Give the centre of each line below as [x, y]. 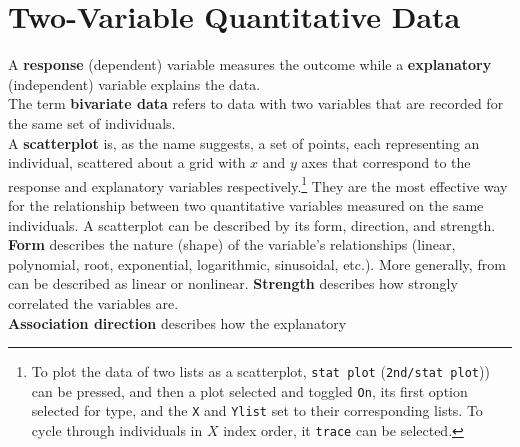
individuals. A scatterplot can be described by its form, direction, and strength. [252, 224]
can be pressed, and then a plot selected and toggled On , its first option [249, 390]
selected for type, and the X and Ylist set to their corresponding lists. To [257, 410]
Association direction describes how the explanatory [177, 322]
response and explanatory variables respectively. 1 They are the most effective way [258, 184]
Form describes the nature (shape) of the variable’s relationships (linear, [232, 244]
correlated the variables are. [93, 302]
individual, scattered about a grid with [127, 162]
